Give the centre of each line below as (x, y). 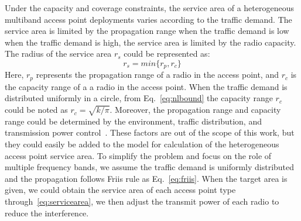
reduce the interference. (47, 213)
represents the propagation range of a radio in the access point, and (157, 75)
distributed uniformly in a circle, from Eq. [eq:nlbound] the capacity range (139, 98)
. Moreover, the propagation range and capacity (195, 110)
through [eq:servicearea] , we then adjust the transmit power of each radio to (142, 201)
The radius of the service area (58, 53)
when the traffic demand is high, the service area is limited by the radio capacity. (150, 42)
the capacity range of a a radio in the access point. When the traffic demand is (146, 86)
